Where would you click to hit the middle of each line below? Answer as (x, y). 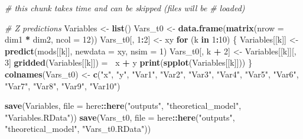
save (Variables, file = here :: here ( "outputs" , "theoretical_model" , (123, 106)
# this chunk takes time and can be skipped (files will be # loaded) (125, 8)
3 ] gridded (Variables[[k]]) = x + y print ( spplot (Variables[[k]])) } (128, 62)
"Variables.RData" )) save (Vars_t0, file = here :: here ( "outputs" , (120, 117)
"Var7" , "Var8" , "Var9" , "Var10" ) (63, 85)
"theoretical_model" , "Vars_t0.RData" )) (78, 129)
